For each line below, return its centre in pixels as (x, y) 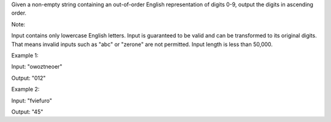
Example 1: (25, 55)
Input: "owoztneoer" (37, 67)
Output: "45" (27, 112)
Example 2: (25, 90)
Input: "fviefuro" (32, 101)
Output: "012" (29, 78)
